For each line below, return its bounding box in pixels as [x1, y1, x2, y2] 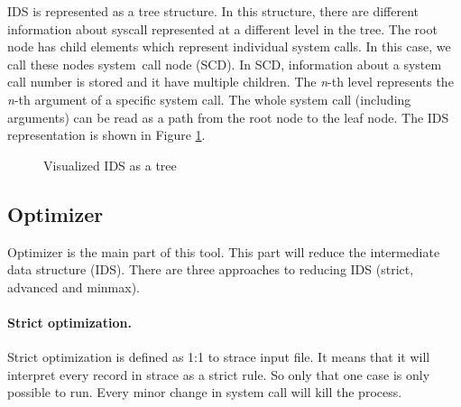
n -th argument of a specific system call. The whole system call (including [7, 89, 411, 108]
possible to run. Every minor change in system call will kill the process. [7, 383, 402, 402]
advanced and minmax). [7, 277, 141, 296]
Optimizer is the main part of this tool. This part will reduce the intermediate [7, 242, 440, 261]
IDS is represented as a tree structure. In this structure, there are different [7, 2, 420, 20]
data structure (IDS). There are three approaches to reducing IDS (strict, [7, 260, 414, 279]
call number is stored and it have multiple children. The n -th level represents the [7, 72, 454, 91]
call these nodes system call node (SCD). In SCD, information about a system [7, 54, 442, 73]
